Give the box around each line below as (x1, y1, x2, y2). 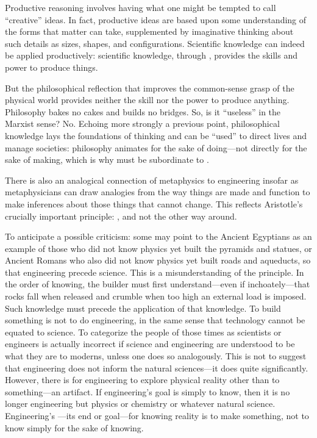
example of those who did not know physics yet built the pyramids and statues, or (5, 242, 312, 254)
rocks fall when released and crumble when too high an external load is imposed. (5, 290, 307, 303)
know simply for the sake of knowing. (5, 421, 144, 434)
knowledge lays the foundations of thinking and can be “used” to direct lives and (5, 129, 307, 142)
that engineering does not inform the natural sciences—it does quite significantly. (5, 361, 308, 374)
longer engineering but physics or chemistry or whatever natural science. (5, 397, 276, 410)
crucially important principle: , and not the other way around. (5, 209, 237, 222)
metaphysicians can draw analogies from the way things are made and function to (5, 185, 310, 198)
